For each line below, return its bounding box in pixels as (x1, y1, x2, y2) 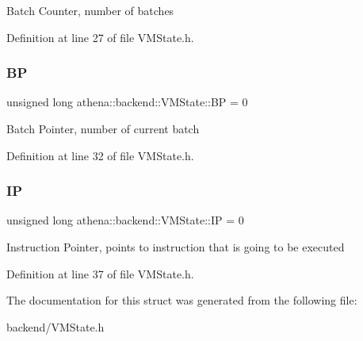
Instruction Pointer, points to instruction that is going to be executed (6, 239, 345, 255)
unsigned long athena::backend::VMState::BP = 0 (6, 94, 248, 110)
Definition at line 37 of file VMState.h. (6, 265, 194, 282)
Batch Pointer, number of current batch (6, 121, 200, 136)
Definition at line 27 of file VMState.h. (6, 29, 194, 45)
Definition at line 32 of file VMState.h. (6, 147, 194, 163)
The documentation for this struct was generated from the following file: (6, 292, 357, 308)
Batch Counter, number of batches (6, 2, 174, 18)
